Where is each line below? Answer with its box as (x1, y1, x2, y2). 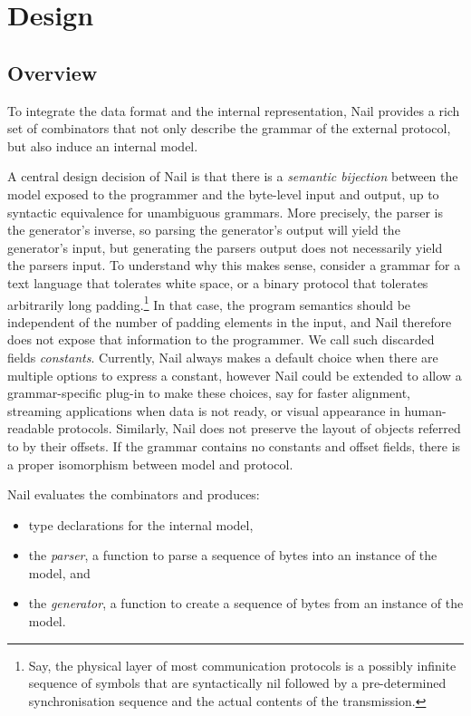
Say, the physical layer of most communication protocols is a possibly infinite (28, 655, 457, 674)
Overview (7, 58, 98, 86)
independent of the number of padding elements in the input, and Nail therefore (7, 312, 452, 331)
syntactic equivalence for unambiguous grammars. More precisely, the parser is (7, 202, 443, 221)
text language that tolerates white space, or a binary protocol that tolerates (7, 273, 428, 292)
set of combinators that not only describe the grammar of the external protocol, (7, 119, 451, 138)
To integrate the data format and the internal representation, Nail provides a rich (7, 101, 460, 120)
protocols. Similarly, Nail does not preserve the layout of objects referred (58, 419, 461, 438)
